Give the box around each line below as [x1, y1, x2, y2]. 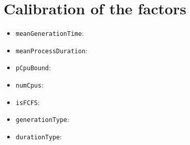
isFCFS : [15, 96, 40, 107]
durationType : [15, 131, 62, 142]
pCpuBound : [15, 62, 51, 73]
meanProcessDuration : [15, 45, 88, 55]
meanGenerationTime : [15, 28, 84, 38]
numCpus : [15, 79, 44, 90]
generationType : [15, 114, 69, 125]
